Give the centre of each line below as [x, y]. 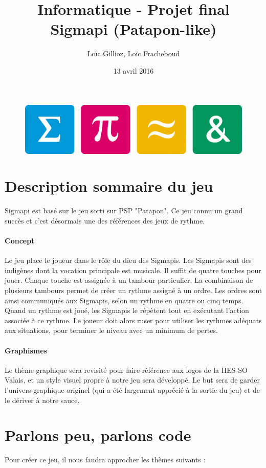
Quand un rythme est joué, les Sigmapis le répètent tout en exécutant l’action [127, 310]
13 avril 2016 [134, 70]
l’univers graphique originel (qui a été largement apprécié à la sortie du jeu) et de [132, 390]
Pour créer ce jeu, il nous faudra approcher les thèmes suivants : [105, 460]
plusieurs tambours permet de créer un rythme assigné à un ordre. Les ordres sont [134, 290]
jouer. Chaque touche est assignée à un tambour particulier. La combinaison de [129, 280]
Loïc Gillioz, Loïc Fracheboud [134, 53]
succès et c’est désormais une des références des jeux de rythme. [105, 220]
